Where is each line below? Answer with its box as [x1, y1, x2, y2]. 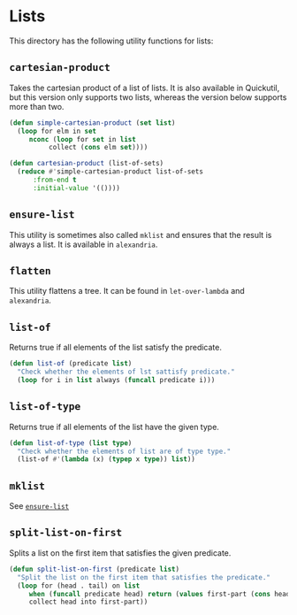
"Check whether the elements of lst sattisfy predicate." [17, 367, 236, 377]
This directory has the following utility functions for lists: [9, 35, 214, 46]
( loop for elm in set [17, 127, 97, 135]
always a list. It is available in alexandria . [9, 239, 158, 250]
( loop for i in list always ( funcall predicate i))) [17, 375, 216, 384]
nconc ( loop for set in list [28, 135, 137, 143]
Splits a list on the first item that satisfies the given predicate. [9, 547, 232, 558]
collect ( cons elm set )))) [48, 143, 148, 152]
